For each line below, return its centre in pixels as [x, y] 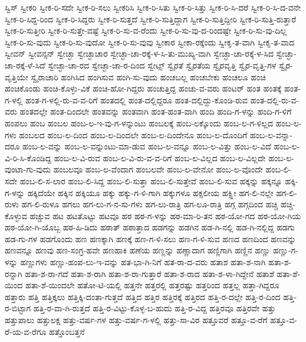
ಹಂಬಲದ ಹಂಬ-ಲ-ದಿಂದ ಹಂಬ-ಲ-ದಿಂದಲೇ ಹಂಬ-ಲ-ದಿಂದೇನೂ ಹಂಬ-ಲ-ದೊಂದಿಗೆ [133, 134]
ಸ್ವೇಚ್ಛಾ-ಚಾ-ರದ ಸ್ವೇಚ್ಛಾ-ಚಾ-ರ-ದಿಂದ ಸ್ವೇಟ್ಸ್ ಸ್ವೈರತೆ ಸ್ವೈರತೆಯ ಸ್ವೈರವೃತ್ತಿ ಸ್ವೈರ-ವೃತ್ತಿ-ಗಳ [162, 65]
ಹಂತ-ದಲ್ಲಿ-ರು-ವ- [275, 100]
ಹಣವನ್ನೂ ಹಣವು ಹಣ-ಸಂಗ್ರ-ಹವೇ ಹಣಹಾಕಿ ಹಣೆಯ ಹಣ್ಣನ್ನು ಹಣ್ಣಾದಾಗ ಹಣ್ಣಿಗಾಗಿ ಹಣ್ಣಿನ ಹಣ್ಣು [138, 250]
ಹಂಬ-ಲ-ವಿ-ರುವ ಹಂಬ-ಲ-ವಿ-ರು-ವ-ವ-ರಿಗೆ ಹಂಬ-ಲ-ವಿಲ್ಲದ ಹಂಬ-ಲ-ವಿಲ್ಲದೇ [160, 157]
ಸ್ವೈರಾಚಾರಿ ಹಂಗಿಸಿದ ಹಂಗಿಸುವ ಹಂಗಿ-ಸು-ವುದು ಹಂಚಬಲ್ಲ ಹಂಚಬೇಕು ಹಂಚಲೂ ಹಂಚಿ [148, 76]
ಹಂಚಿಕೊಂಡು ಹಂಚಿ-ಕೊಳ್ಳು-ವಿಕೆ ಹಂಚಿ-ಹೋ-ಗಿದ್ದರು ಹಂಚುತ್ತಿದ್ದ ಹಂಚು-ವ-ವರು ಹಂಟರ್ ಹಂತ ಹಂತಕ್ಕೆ [143, 88]
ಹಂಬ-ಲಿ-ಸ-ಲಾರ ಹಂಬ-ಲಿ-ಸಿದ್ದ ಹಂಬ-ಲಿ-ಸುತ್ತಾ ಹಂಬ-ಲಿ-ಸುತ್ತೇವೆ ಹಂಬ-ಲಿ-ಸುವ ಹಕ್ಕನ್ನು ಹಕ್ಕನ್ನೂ [151, 180]
